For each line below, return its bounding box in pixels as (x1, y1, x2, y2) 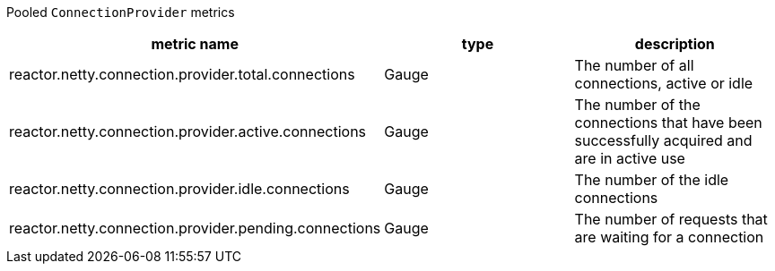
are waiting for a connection (574, 228, 764, 246)
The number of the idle (574, 171, 729, 189)
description (634, 35, 715, 53)
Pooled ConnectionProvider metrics (6, 4, 235, 20)
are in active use (574, 149, 685, 167)
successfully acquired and (574, 131, 753, 149)
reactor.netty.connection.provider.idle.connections (9, 180, 350, 198)
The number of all (574, 56, 694, 74)
